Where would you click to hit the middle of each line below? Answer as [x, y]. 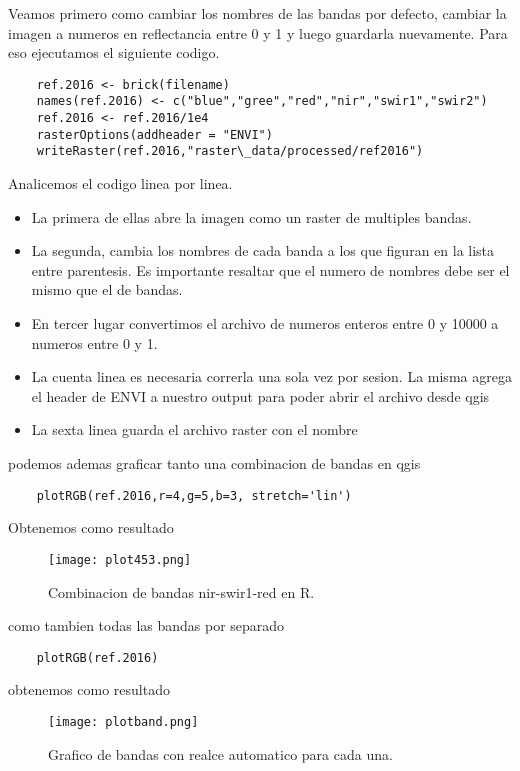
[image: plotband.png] [123, 721]
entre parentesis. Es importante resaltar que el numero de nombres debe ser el [270, 269]
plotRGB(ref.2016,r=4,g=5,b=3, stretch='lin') [194, 495]
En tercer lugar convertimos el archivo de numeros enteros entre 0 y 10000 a [265, 323]
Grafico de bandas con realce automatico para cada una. [220, 753]
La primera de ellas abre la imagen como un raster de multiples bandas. [251, 216]
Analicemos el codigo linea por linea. [120, 183]
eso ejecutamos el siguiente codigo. [114, 52]
